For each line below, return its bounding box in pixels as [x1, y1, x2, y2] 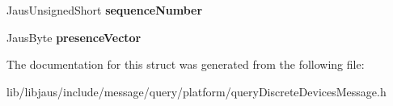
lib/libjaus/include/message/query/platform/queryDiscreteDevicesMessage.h [6, 83, 387, 100]
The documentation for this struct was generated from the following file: [6, 56, 365, 73]
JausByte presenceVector [6, 28, 142, 45]
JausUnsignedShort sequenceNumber [6, 2, 203, 18]
